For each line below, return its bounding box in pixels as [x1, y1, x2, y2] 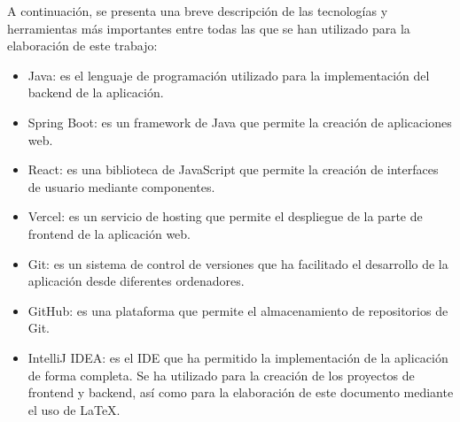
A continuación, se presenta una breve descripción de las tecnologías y [7, 2, 388, 19]
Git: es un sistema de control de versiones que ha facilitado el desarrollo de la [27, 254, 448, 272]
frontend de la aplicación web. [27, 224, 191, 242]
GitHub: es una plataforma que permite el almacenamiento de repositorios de [27, 301, 448, 319]
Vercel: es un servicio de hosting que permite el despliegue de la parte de [27, 207, 423, 226]
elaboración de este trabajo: [7, 36, 158, 55]
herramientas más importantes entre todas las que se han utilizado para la [7, 19, 410, 37]
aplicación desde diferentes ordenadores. [27, 272, 245, 290]
